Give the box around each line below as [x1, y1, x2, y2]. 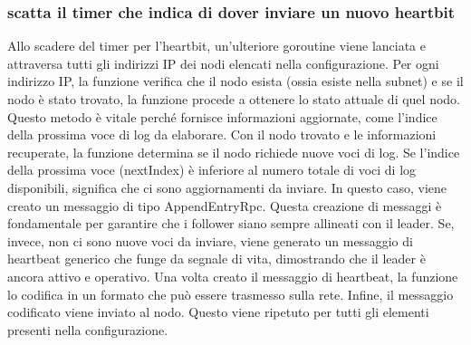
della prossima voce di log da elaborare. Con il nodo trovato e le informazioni [7, 125, 437, 144]
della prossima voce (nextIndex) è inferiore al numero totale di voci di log [7, 160, 417, 179]
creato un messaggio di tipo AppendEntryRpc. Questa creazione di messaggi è [7, 196, 442, 215]
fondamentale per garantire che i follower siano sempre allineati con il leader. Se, [7, 214, 455, 233]
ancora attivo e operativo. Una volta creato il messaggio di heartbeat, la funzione [7, 266, 458, 285]
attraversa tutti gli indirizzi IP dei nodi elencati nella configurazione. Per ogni [7, 53, 439, 72]
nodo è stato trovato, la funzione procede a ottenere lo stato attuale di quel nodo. [7, 90, 460, 108]
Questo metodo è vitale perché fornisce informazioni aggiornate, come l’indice [7, 107, 437, 126]
